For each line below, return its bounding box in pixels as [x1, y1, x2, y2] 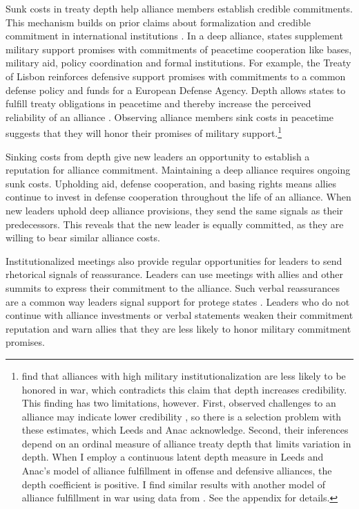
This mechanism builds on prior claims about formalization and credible [6, 15, 311, 29]
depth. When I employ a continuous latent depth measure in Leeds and [21, 450, 324, 464]
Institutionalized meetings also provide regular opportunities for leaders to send [6, 253, 342, 268]
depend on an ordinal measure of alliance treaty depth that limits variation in [21, 436, 351, 450]
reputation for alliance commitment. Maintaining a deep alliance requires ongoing [6, 163, 351, 177]
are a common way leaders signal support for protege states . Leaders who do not [6, 294, 350, 308]
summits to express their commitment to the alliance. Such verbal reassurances [6, 280, 340, 295]
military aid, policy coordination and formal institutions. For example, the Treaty [6, 55, 351, 70]
